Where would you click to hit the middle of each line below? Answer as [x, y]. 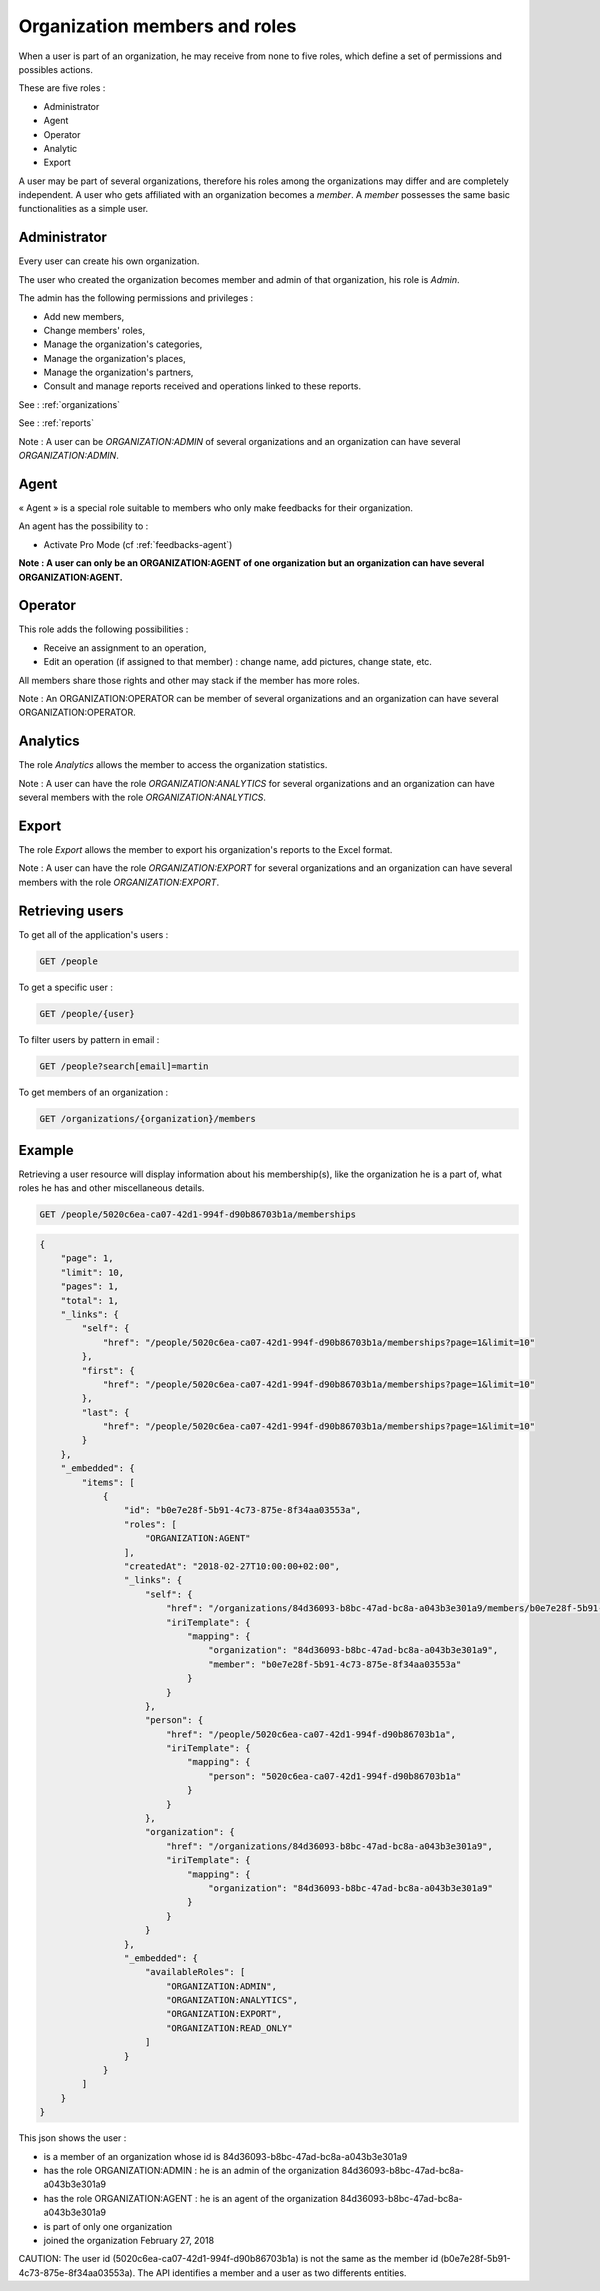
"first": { [108, 1370]
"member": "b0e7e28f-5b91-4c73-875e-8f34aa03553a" [335, 1664]
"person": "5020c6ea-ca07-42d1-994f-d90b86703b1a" [335, 1776]
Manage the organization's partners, [118, 372]
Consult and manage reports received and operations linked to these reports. [202, 386]
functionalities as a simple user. [83, 209]
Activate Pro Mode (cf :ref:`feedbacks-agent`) [138, 544]
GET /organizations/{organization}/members [148, 1118]
